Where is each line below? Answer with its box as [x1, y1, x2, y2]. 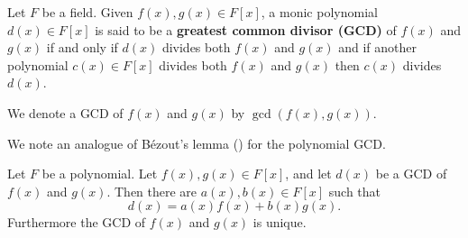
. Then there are [106, 181, 197, 200]
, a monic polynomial [261, 3, 378, 21]
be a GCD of [375, 164, 447, 183]
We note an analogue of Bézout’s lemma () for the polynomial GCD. [7, 133, 386, 152]
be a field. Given [41, 3, 133, 21]
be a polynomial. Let [41, 164, 158, 183]
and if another [338, 38, 418, 57]
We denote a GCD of [7, 103, 124, 122]
